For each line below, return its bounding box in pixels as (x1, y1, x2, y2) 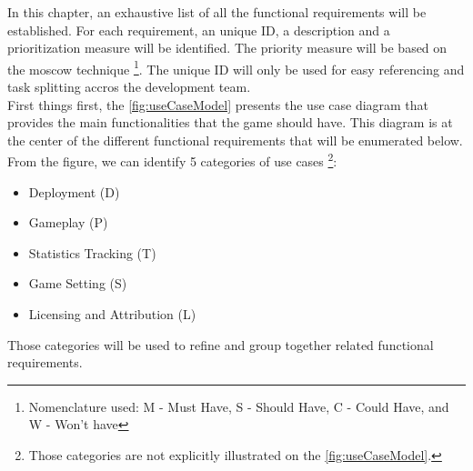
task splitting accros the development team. (7, 77, 251, 96)
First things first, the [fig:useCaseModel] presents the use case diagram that (7, 95, 429, 114)
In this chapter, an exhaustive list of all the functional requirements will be (7, 3, 427, 21)
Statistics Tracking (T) (28, 243, 156, 262)
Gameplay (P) (28, 213, 108, 232)
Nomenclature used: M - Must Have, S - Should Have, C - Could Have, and (28, 396, 449, 416)
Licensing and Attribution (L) (28, 305, 196, 324)
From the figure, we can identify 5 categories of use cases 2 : (7, 149, 337, 171)
